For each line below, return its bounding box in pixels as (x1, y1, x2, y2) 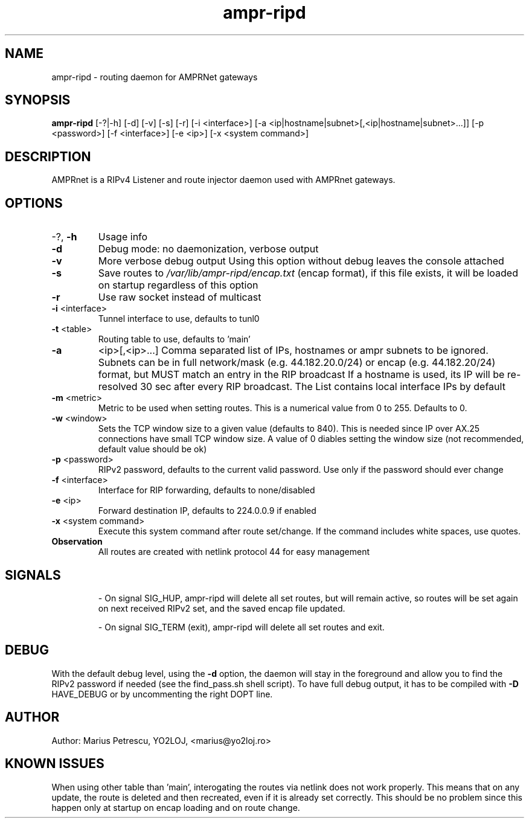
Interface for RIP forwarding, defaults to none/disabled (98, 485, 315, 496)
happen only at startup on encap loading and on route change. (51, 802, 300, 813)
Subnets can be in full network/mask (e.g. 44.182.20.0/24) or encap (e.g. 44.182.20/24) (98, 356, 496, 369)
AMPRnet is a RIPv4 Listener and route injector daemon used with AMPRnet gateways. (51, 175, 396, 185)
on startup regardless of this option (98, 279, 258, 292)
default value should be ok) (98, 444, 207, 455)
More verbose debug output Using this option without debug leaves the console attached (98, 255, 504, 267)
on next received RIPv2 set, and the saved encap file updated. (98, 603, 345, 613)
